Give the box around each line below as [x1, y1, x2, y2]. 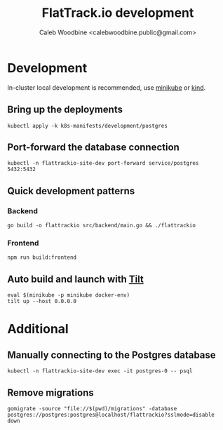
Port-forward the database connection [7, 141, 180, 153]
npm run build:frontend [7, 254, 77, 261]
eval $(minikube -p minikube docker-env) [7, 292, 130, 299]
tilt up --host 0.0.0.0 [7, 298, 77, 305]
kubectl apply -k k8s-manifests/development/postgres [7, 122, 168, 129]
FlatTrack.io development [41, 5, 194, 21]
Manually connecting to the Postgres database [7, 349, 216, 361]
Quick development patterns [7, 184, 135, 197]
